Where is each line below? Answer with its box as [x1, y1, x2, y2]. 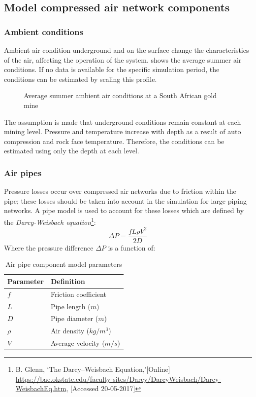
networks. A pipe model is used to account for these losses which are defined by [4, 205, 244, 216]
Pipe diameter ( [50, 313, 98, 324]
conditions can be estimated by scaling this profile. [4, 73, 157, 84]
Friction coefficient [50, 289, 106, 299]
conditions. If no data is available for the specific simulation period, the [4, 64, 220, 74]
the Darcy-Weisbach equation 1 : [4, 215, 96, 227]
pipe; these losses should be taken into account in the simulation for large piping [4, 195, 247, 206]
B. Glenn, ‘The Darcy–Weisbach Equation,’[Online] [15, 364, 170, 374]
